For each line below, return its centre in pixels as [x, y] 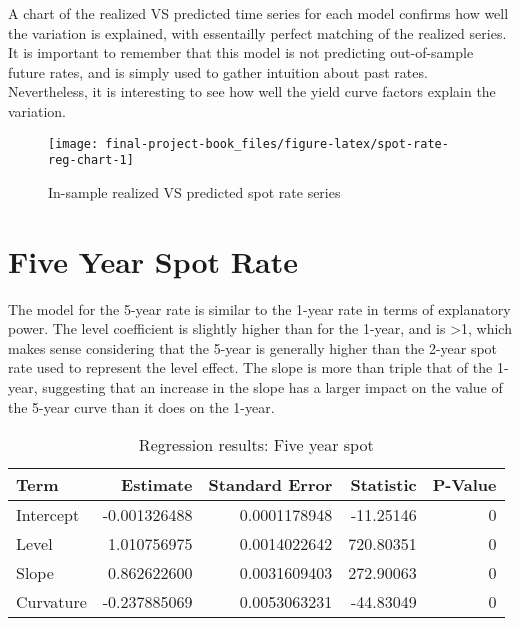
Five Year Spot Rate [153, 260]
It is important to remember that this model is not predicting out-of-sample [241, 52]
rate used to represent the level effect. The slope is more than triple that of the [250, 367]
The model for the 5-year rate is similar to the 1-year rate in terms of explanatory [259, 308]
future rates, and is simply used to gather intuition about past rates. [218, 71]
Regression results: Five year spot [256, 445]
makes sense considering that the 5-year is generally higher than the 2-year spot [253, 347]
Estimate [157, 485]
